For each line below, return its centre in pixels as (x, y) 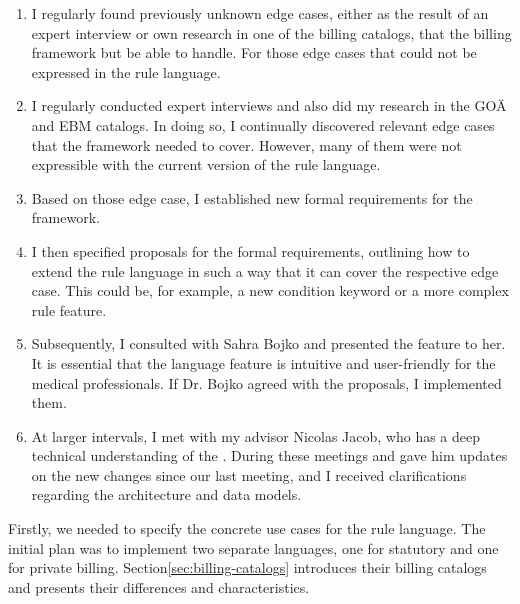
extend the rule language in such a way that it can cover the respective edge (265, 270)
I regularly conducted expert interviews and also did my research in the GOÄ (269, 105)
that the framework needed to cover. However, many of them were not (246, 144)
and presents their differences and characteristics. (159, 586)
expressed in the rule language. (126, 71)
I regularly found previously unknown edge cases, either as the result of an (260, 13)
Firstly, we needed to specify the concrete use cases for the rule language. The (247, 528)
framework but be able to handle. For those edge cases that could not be (254, 52)
